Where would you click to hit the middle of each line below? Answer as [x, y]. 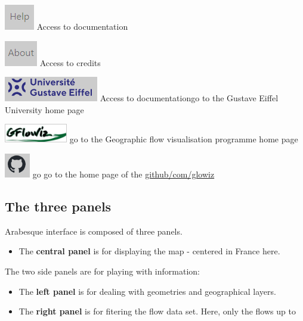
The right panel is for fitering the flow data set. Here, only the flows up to [157, 311]
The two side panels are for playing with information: [102, 271]
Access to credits [70, 62]
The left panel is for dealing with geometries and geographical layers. [147, 291]
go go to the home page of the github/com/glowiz [123, 174]
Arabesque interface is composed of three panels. [94, 231]
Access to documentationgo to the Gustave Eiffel [189, 98]
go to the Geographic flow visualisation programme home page [184, 139]
